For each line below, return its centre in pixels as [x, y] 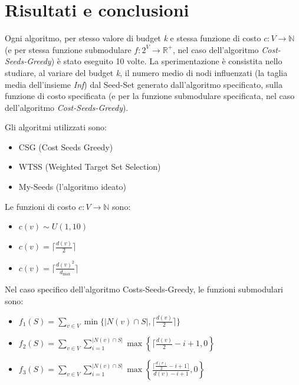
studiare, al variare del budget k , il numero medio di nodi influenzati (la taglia [146, 72]
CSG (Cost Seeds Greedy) [66, 147]
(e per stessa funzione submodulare [68, 49]
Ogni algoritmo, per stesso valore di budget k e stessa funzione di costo [133, 38]
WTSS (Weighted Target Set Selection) [90, 167]
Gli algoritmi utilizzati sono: [56, 127]
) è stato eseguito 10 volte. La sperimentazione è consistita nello [167, 61]
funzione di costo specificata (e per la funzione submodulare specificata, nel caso [150, 96]
